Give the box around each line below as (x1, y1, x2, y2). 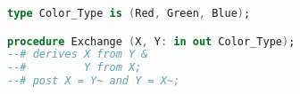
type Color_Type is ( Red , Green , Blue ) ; (7, 7, 251, 20)
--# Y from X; (7, 61, 142, 74)
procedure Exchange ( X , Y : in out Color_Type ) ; (7, 35, 296, 48)
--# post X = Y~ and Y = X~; (7, 74, 180, 88)
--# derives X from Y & (7, 48, 148, 61)
